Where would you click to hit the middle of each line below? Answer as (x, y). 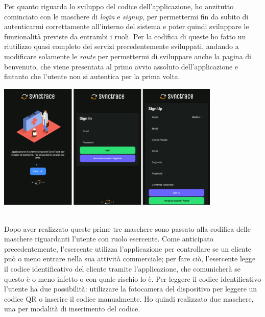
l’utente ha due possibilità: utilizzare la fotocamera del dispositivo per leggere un (131, 289)
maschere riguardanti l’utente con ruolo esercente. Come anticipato (109, 239)
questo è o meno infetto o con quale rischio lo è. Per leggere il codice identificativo (133, 278)
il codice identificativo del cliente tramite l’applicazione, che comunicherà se (122, 269)
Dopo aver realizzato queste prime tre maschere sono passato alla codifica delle (127, 228)
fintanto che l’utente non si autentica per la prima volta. (92, 76)
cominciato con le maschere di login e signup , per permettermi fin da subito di (126, 16)
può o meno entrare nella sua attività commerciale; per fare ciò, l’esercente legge (130, 259)
